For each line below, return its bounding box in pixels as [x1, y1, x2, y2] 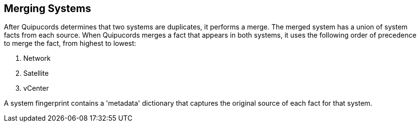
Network [23, 54, 51, 63]
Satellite [23, 69, 49, 78]
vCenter [23, 84, 49, 93]
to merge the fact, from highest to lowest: [4, 39, 136, 48]
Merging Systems [4, 2, 91, 14]
